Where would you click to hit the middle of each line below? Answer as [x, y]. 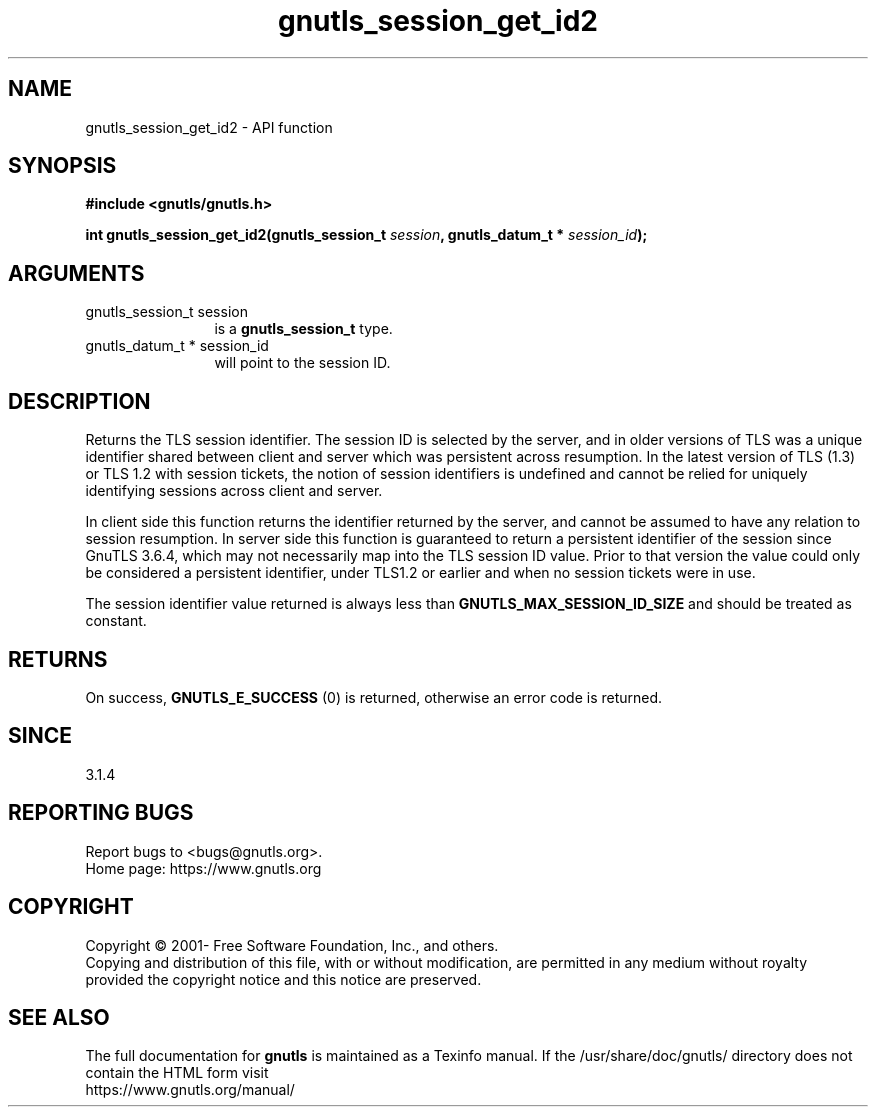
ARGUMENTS [76, 273]
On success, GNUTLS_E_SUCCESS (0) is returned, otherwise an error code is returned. [374, 697]
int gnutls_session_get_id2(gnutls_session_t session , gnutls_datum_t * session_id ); [366, 235]
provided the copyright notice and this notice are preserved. [283, 979]
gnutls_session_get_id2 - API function [209, 127]
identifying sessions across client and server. [234, 491]
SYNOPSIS [62, 166]
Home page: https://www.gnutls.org [203, 868]
